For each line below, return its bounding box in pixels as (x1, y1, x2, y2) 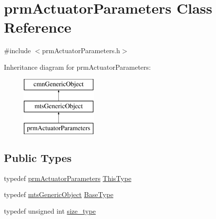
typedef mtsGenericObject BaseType (4, 189, 113, 199)
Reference (4, 17, 72, 37)
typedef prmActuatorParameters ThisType (4, 173, 131, 183)
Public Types (4, 150, 72, 165)
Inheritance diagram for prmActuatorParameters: (4, 61, 151, 72)
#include (4, 45, 31, 56)
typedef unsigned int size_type (4, 205, 96, 216)
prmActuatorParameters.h (42, 45, 120, 56)
